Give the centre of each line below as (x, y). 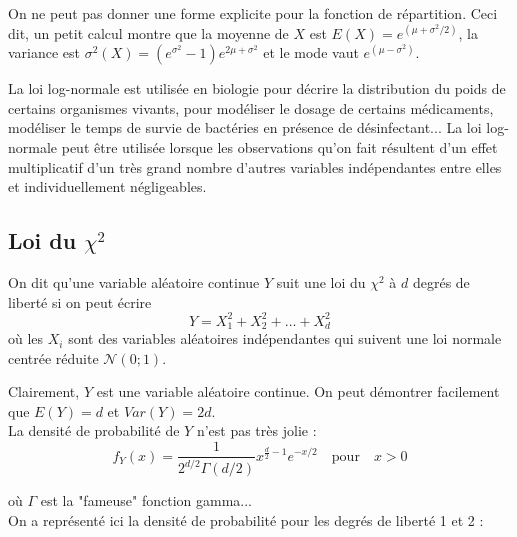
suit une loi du (321, 281)
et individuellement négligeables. (107, 186)
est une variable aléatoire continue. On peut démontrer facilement (298, 391)
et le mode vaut (311, 52)
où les (26, 338)
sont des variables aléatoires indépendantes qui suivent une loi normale (285, 338)
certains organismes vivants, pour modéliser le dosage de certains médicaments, (251, 107)
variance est (44, 52)
